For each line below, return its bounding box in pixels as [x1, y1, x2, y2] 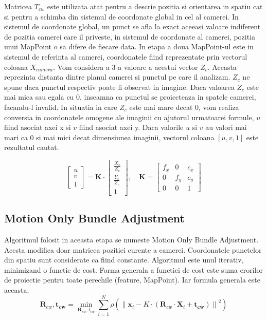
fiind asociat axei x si [4, 122, 71, 133]
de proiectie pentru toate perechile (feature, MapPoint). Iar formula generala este [4, 274, 260, 285]
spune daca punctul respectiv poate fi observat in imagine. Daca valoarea [4, 81, 235, 92]
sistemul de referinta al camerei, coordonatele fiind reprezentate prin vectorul [4, 51, 247, 62]
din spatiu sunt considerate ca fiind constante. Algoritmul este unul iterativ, [4, 254, 244, 265]
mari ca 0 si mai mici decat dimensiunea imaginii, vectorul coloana [4, 131, 215, 142]
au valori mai [205, 122, 247, 133]
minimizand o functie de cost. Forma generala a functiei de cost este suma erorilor [4, 264, 263, 275]
